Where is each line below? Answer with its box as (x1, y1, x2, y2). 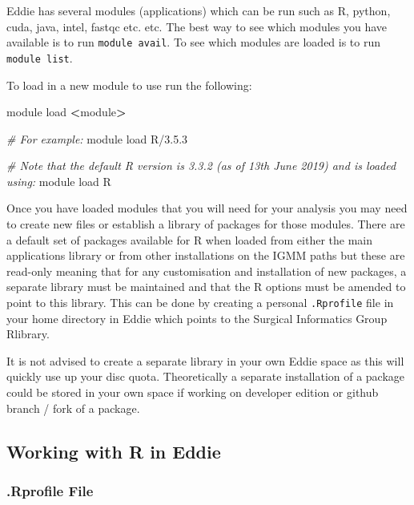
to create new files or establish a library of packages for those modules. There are (6, 216, 405, 232)
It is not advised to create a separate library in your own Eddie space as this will (6, 352, 404, 369)
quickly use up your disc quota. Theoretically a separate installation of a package (6, 368, 405, 385)
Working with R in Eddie (6, 438, 221, 463)
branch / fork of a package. (6, 399, 140, 416)
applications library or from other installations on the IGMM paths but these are (6, 247, 405, 264)
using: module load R (6, 172, 111, 189)
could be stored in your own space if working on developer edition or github (6, 384, 379, 401)
